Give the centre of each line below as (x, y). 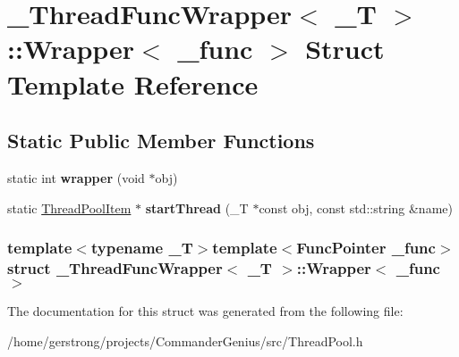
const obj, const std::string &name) (356, 208)
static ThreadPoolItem (69, 208)
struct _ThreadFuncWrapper (115, 267)
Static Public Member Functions (161, 141)
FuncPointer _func (366, 248)
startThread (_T (197, 208)
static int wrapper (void (76, 177)
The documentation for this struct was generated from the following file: (205, 311)
